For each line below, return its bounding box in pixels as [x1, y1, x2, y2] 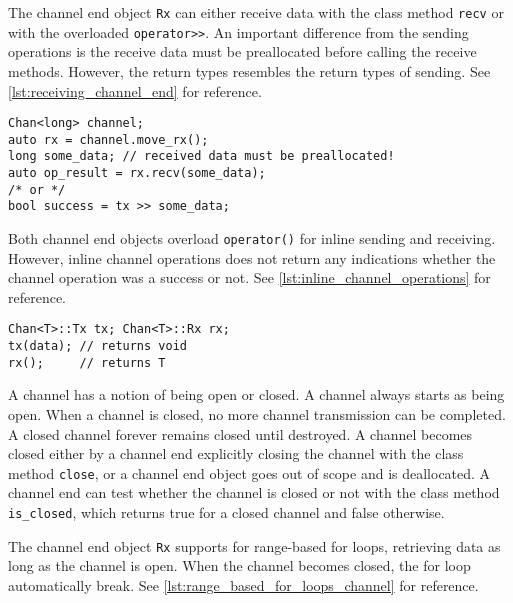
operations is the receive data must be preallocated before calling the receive [8, 41, 477, 62]
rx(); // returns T [8, 355, 166, 370]
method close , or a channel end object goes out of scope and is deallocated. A [8, 462, 491, 483]
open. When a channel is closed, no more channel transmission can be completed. [8, 404, 506, 425]
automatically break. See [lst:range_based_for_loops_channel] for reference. [8, 574, 479, 595]
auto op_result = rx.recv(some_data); [8, 166, 266, 181]
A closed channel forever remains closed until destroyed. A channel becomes [8, 423, 473, 444]
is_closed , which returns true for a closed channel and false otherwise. [8, 502, 445, 523]
